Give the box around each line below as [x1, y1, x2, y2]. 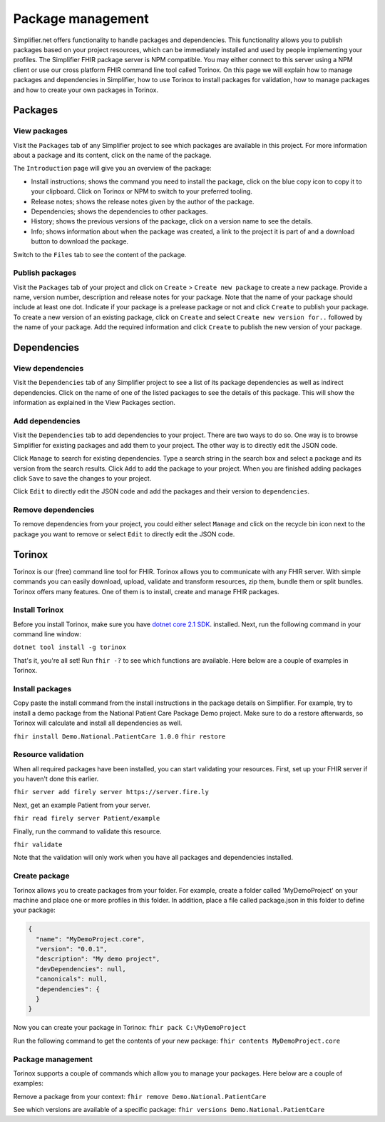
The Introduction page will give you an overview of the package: [13, 164, 212, 173]
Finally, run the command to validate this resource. [13, 827, 162, 836]
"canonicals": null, [36, 975, 108, 983]
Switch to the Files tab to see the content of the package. [13, 250, 187, 259]
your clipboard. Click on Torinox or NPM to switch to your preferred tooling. [31, 187, 253, 196]
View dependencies [13, 364, 84, 374]
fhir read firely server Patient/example [13, 814, 160, 823]
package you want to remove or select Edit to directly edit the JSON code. [13, 529, 235, 539]
